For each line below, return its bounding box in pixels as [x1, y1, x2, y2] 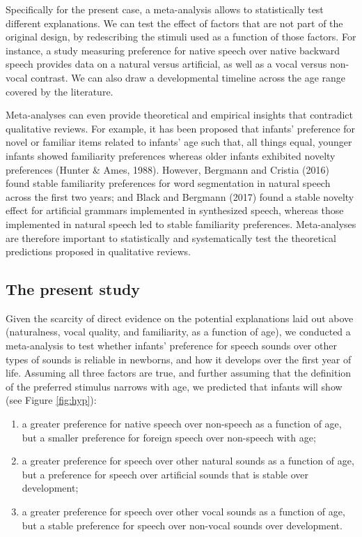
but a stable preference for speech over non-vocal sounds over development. [22, 517, 343, 532]
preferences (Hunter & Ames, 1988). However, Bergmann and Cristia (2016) [6, 162, 329, 176]
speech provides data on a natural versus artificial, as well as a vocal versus [6, 56, 327, 71]
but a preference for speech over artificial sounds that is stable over [22, 467, 309, 481]
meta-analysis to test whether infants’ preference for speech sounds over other [6, 338, 337, 353]
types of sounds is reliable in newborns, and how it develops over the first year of [6, 351, 352, 366]
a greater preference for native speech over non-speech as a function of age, [22, 416, 342, 431]
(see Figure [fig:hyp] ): [6, 393, 97, 407]
